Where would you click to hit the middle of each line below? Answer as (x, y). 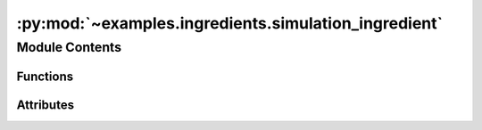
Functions (45, 76)
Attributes (46, 105)
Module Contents (69, 47)
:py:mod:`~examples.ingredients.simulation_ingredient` (230, 23)
